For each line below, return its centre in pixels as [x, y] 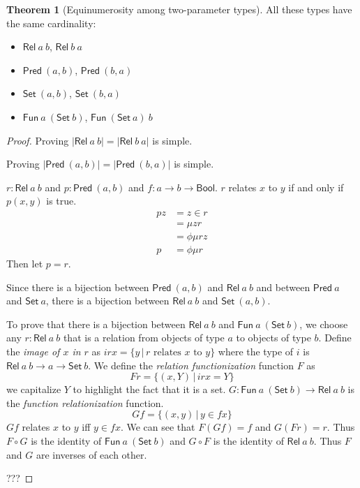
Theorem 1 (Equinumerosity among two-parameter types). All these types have [179, 9]
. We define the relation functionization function [191, 365]
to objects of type [273, 338]
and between [283, 287]
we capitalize [34, 389]
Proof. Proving [38, 140]
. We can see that [158, 427]
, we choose [324, 324]
